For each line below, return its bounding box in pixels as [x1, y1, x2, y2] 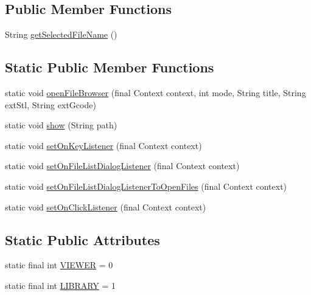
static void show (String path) [5, 119, 117, 131]
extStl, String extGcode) [5, 98, 96, 111]
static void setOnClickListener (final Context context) [5, 200, 206, 213]
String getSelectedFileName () [5, 28, 117, 41]
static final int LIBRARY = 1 [5, 279, 116, 291]
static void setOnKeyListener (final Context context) [5, 139, 202, 151]
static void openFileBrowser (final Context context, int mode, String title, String [5, 86, 306, 99]
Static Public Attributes [5, 230, 160, 249]
